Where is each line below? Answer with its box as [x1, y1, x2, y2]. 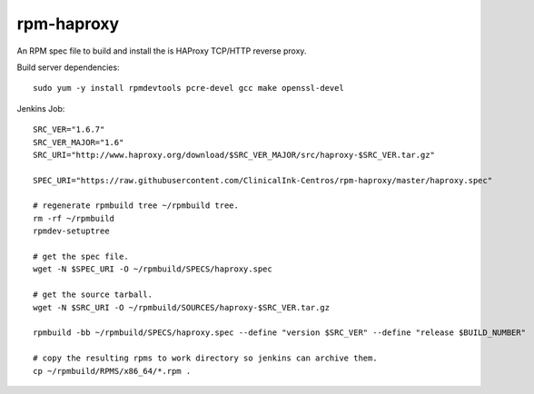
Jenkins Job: [16, 103, 65, 113]
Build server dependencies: [16, 62, 120, 73]
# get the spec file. [33, 251, 129, 262]
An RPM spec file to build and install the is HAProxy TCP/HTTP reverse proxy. [16, 45, 307, 56]
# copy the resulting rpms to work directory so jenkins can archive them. [33, 353, 378, 363]
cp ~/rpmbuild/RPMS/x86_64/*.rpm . [33, 366, 192, 376]
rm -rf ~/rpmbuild [33, 213, 115, 223]
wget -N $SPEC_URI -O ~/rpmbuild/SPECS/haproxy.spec [33, 264, 272, 274]
